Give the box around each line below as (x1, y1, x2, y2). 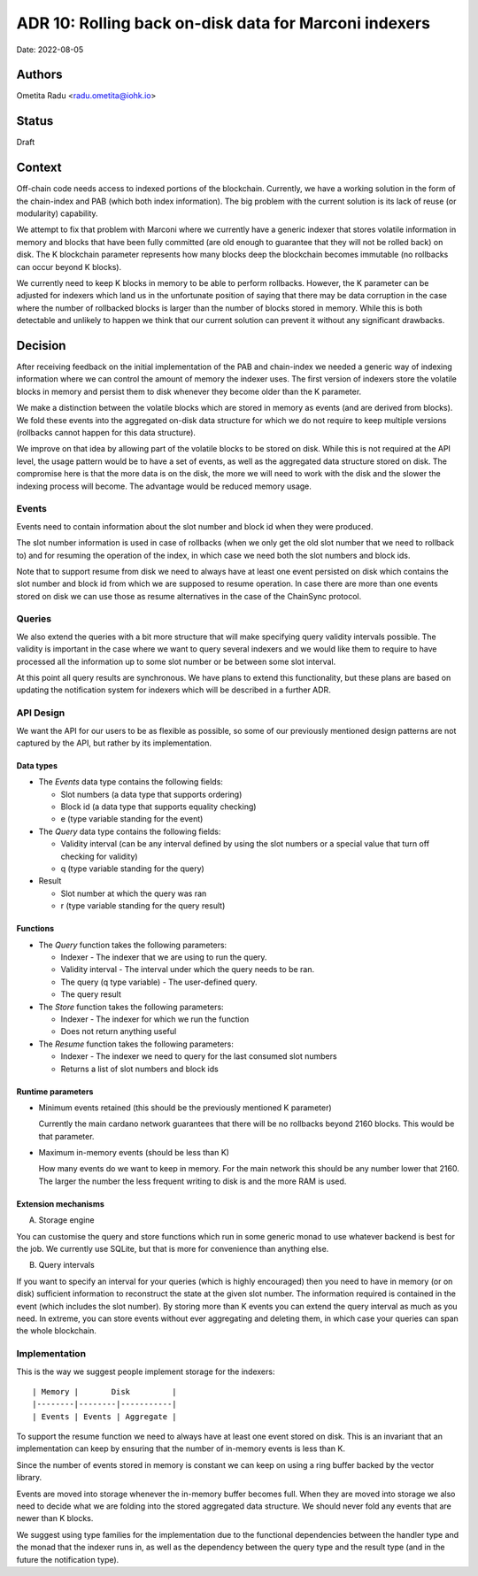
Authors (16, 67, 63, 82)
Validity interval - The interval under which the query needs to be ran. (60, 964, 314, 975)
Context (16, 160, 62, 175)
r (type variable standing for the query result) (60, 900, 226, 911)
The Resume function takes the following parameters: (38, 1039, 235, 1049)
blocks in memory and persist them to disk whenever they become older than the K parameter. (16, 386, 362, 397)
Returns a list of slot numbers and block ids (60, 1063, 219, 1074)
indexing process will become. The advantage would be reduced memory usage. (16, 481, 312, 491)
